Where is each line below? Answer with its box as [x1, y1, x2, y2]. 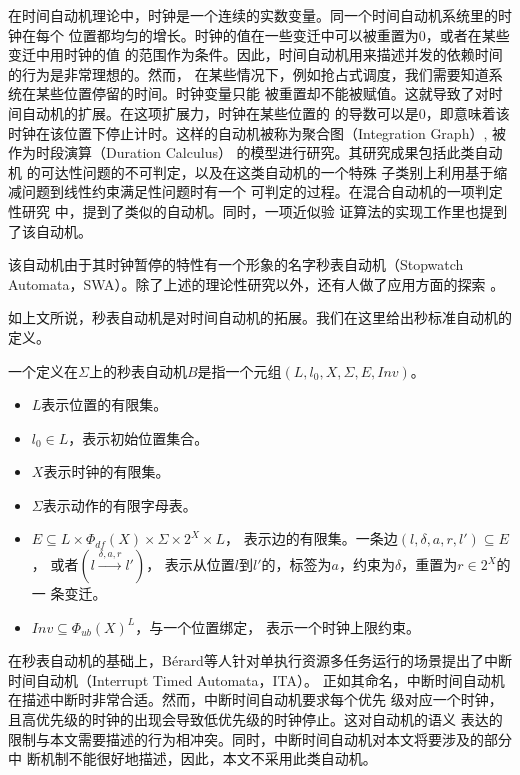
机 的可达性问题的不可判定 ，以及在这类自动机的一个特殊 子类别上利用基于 [8, 161, 494, 182]
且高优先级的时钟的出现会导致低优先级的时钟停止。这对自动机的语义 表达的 [8, 709, 503, 730]
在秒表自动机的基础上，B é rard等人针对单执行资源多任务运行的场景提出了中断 [8, 650, 512, 671]
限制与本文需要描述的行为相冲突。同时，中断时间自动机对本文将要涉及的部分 [8, 728, 512, 749]
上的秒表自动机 [88, 360, 187, 381]
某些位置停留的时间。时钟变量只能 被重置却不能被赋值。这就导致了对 [35, 83, 489, 104]
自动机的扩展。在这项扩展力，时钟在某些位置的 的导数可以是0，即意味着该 [21, 102, 510, 123]
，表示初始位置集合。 [68, 427, 209, 448]
